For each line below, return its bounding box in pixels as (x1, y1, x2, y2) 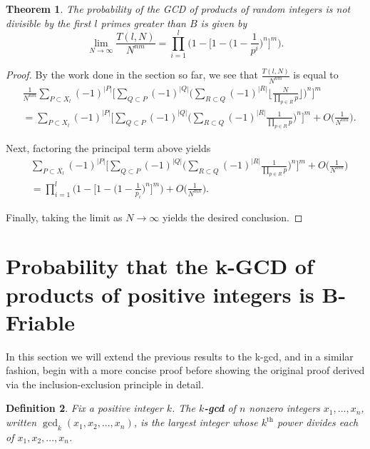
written (6, 415, 37, 430)
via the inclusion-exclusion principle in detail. (6, 376, 204, 391)
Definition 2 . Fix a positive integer (6, 400, 163, 415)
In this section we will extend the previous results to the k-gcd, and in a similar (6, 348, 354, 363)
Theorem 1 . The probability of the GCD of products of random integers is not (6, 1, 351, 16)
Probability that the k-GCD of (6, 251, 314, 281)
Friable (6, 307, 76, 336)
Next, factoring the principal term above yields (6, 140, 211, 155)
